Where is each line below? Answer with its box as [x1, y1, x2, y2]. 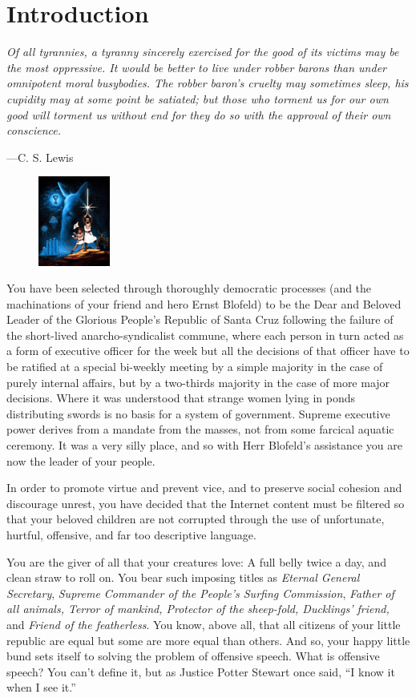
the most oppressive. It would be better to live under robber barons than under [6, 59, 386, 75]
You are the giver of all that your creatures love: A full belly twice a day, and [6, 553, 386, 570]
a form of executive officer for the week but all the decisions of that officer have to [6, 342, 410, 359]
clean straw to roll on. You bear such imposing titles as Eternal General [6, 569, 360, 586]
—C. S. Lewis [6, 148, 74, 165]
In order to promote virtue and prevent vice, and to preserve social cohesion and [6, 479, 402, 496]
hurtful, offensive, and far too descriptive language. [6, 527, 256, 543]
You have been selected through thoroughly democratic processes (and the [6, 280, 372, 297]
